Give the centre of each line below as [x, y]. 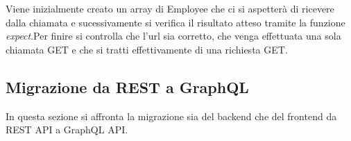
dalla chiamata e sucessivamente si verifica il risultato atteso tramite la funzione [175, 22]
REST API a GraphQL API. [67, 130]
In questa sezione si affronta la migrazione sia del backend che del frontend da [171, 116]
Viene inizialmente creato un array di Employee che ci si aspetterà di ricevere [170, 8]
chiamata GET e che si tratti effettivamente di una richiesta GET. [147, 49]
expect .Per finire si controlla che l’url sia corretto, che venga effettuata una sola [173, 36]
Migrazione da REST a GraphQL [127, 86]
